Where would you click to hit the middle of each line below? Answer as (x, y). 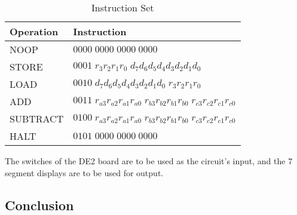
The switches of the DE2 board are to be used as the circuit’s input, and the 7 (149, 161)
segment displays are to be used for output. (84, 172)
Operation (34, 31)
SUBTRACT (37, 119)
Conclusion (39, 205)
